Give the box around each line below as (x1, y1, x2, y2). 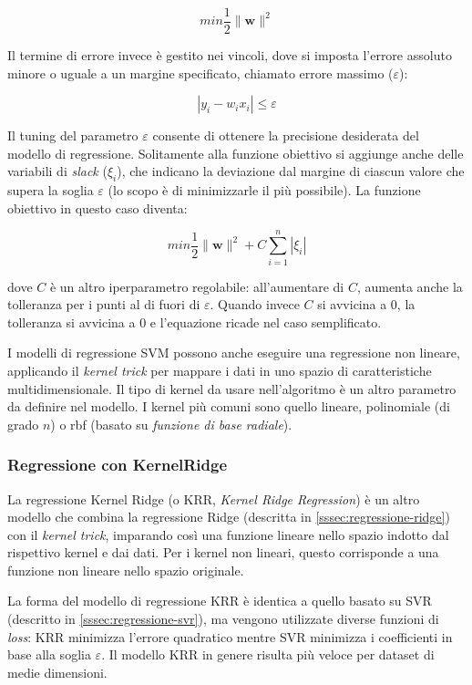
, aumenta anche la (356, 276, 463, 296)
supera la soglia (7, 181, 94, 200)
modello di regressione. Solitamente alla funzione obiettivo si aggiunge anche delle (7, 143, 464, 162)
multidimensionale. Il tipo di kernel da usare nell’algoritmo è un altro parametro (7, 379, 457, 398)
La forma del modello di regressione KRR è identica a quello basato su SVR (7, 591, 432, 610)
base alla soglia (7, 645, 91, 664)
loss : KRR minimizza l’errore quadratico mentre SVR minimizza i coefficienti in (7, 627, 453, 646)
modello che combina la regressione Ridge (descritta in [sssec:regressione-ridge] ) (7, 507, 450, 526)
